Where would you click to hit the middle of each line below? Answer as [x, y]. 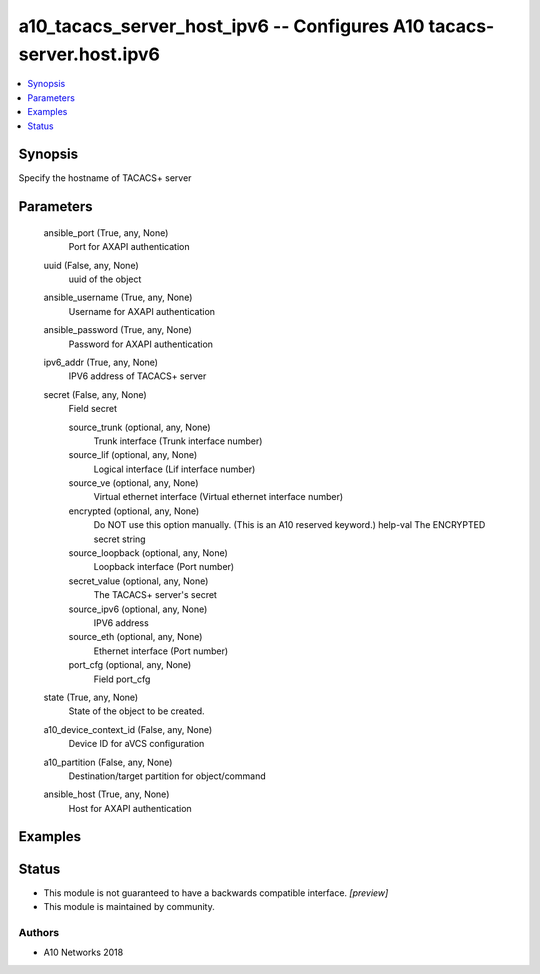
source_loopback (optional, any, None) [148, 553]
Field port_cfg [122, 679]
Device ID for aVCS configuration [136, 744]
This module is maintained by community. [129, 906]
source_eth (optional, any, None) [135, 637]
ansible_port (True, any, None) [106, 232]
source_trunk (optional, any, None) [139, 427]
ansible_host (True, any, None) [106, 794]
